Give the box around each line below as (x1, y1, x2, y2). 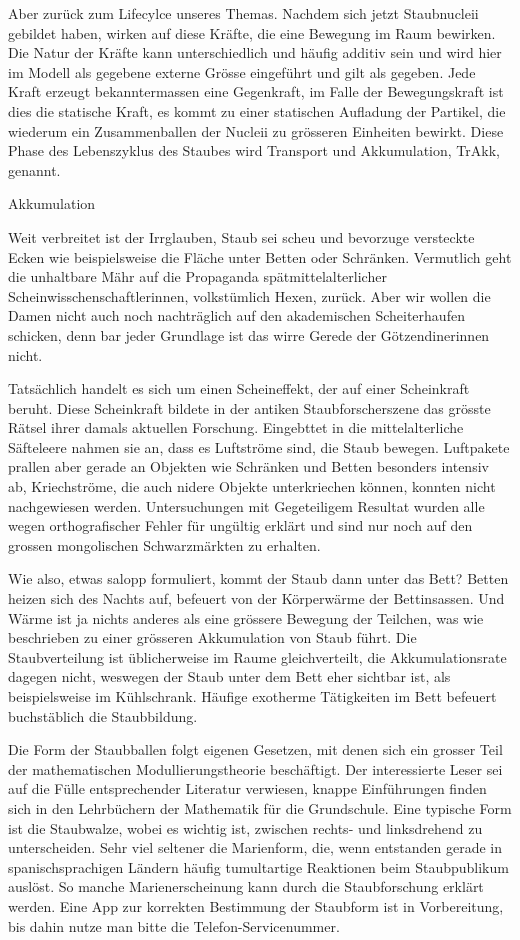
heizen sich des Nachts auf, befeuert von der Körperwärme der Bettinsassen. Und (8, 588, 505, 609)
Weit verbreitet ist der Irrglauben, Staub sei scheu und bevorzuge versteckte (8, 226, 475, 247)
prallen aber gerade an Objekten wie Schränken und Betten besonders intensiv (8, 456, 489, 477)
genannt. (8, 159, 61, 180)
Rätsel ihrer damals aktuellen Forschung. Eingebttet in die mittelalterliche (8, 417, 464, 438)
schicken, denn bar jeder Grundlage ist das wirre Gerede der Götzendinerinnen (8, 324, 490, 345)
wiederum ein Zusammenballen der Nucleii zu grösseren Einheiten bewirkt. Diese (8, 120, 504, 141)
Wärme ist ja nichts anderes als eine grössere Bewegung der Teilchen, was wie (8, 607, 484, 628)
